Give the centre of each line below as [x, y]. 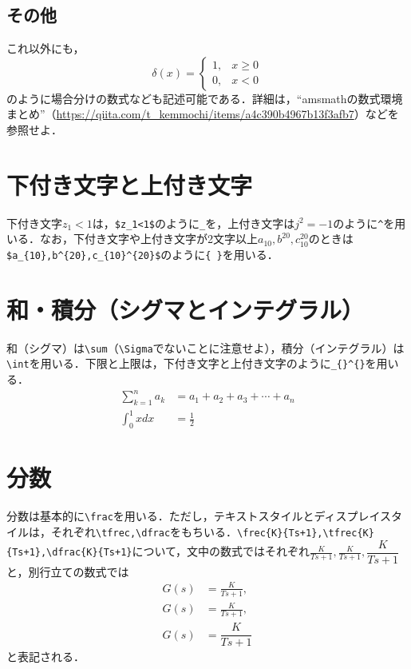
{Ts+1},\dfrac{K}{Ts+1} [69, 553]
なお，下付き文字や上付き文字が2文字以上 [148, 239]
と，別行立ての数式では [68, 571]
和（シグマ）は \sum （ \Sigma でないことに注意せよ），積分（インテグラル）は [205, 347]
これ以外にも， [45, 48]
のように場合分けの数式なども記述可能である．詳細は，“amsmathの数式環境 [205, 98]
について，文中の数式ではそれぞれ [221, 551]
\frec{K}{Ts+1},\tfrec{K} [306, 534]
